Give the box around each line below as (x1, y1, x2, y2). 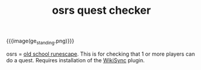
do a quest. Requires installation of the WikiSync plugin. (6, 56, 145, 63)
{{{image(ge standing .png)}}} (6, 37, 74, 45)
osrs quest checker (52, 4, 151, 17)
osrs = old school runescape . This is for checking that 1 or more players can (6, 50, 195, 57)
